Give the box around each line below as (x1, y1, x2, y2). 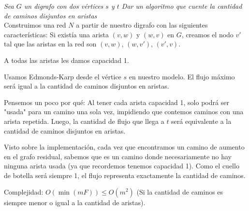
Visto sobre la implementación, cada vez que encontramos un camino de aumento (4, 142, 245, 152)
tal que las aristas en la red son (4, 39, 97, 49)
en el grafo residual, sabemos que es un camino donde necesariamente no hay (4, 151, 232, 161)
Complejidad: (4, 186, 44, 196)
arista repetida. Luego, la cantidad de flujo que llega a (4, 116, 164, 126)
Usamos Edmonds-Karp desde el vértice (4, 71, 121, 81)
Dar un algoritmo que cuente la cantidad (121, 1, 242, 11)
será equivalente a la (171, 116, 232, 126)
